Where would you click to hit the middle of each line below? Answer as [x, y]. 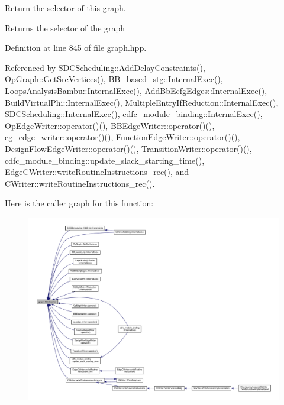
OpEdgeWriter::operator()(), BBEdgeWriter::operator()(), [110, 125]
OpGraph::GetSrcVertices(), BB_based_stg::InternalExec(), [114, 79]
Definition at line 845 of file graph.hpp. [76, 48]
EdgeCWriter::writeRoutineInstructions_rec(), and [97, 172]
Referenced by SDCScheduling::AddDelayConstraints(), [105, 67]
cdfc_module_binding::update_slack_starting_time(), [105, 160]
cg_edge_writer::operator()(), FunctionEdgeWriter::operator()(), [122, 137]
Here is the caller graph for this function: [79, 203]
